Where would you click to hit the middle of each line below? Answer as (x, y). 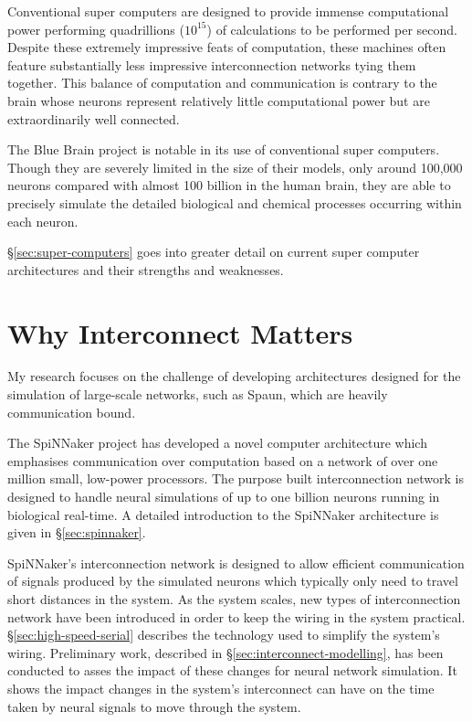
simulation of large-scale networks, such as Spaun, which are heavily (198, 394)
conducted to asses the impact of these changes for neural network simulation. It (232, 670)
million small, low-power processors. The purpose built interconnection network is (236, 478)
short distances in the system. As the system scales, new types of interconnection (234, 598)
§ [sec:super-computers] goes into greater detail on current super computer (214, 252)
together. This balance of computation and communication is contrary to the (222, 83)
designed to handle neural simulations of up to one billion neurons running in (224, 496)
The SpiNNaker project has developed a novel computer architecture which (217, 443)
